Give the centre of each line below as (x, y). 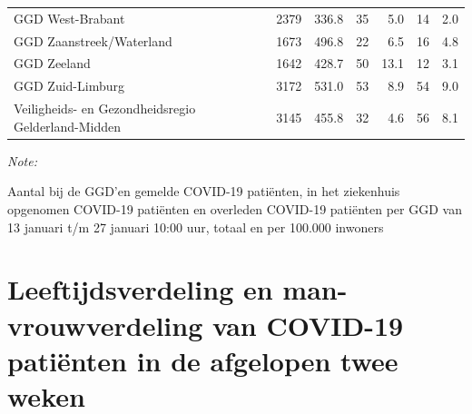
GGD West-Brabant (69, 18)
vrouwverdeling (105, 325)
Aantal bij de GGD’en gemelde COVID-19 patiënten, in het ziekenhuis (204, 191)
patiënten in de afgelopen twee (203, 360)
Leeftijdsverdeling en (140, 289)
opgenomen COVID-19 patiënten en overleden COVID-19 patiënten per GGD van (235, 209)
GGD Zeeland (52, 63)
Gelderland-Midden (68, 126)
